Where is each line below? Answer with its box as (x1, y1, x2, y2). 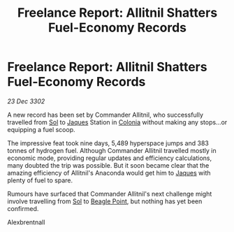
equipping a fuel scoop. (7, 125, 75, 133)
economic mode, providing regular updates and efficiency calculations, (7, 154, 212, 162)
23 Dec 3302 (7, 96, 45, 106)
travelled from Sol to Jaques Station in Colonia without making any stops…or (7, 117, 228, 126)
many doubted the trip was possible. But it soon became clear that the (7, 161, 210, 169)
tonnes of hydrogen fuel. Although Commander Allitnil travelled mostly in (7, 146, 217, 154)
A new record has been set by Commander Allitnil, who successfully (7, 110, 204, 119)
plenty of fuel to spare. (7, 176, 73, 184)
